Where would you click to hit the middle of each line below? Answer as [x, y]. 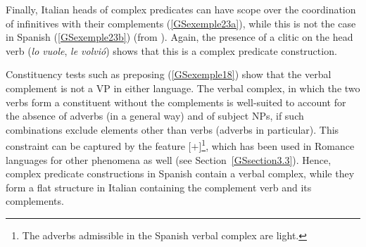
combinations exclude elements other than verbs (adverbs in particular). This [172, 129]
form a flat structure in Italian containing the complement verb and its [159, 187]
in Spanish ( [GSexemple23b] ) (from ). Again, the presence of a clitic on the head [179, 37]
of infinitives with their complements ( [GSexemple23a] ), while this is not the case [181, 23]
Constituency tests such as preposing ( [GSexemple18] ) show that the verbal [169, 74]
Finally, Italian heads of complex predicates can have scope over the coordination [181, 9]
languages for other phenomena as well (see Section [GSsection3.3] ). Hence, [169, 159]
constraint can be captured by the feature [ [99, 146]
